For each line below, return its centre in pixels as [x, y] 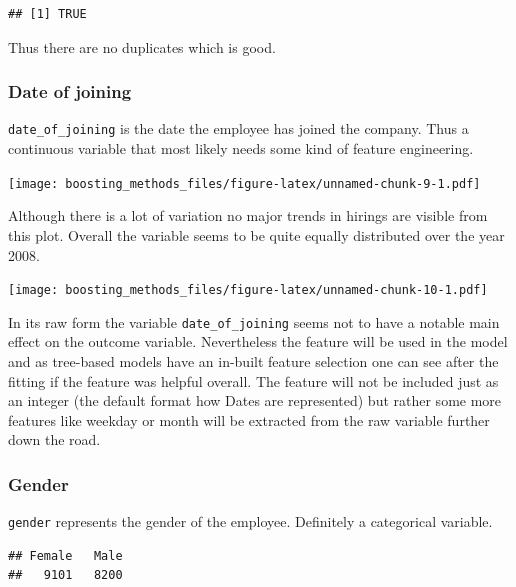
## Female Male [65, 555]
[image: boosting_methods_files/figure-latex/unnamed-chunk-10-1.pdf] [248, 290]
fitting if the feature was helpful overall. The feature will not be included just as [253, 380]
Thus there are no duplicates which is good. [142, 46]
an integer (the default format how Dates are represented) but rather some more [255, 400]
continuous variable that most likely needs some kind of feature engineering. [241, 148]
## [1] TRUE [47, 14]
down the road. [54, 439]
